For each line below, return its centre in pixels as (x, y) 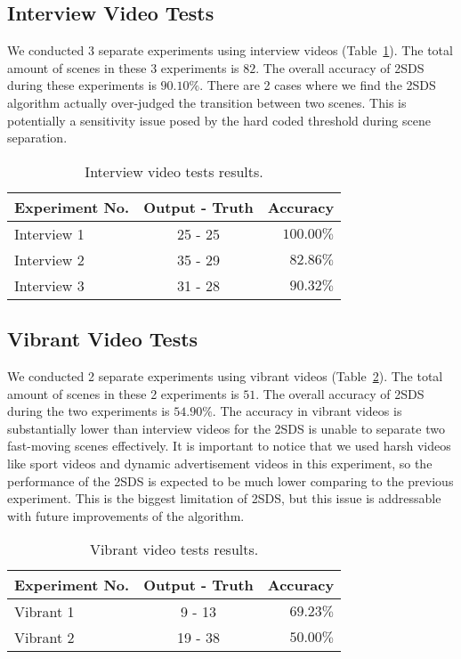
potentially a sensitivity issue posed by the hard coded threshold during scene (219, 120)
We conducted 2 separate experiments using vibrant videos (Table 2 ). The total (225, 375)
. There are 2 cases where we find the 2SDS (318, 85)
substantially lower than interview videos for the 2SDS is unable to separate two (226, 428)
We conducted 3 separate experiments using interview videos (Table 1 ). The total (230, 50)
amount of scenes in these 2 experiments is (123, 393)
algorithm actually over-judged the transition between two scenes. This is (207, 102)
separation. (37, 138)
